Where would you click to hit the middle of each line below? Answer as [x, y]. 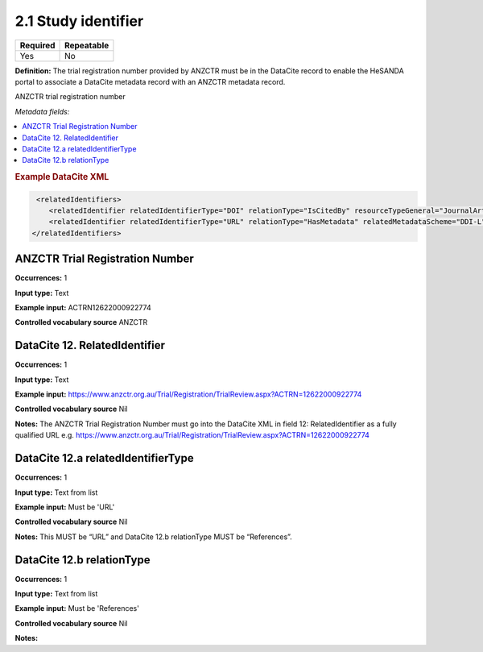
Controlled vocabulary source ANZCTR [81, 322]
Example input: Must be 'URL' [65, 507]
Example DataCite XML [62, 177]
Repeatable [87, 45]
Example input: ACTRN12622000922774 [83, 307]
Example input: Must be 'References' [77, 608]
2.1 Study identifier [79, 21]
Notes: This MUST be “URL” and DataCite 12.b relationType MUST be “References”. [154, 537]
